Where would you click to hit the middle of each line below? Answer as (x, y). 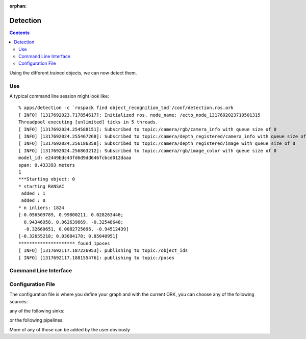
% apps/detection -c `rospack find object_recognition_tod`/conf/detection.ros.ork (126, 108)
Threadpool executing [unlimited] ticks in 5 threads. (88, 122)
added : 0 (33, 201)
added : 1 (33, 193)
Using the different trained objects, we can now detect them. (73, 73)
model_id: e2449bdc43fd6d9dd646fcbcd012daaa (75, 158)
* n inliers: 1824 (42, 207)
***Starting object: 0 (47, 179)
